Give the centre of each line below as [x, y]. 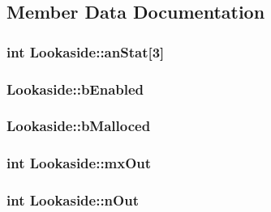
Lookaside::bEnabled [75, 89]
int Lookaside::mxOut [79, 163]
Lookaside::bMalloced [79, 126]
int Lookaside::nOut [73, 200]
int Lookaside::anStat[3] [86, 51]
